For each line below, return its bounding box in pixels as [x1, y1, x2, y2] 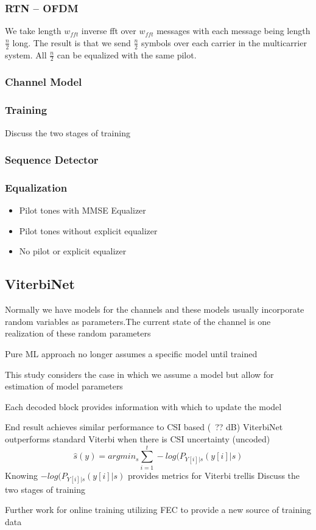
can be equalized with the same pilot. [57, 48, 197, 61]
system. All [5, 48, 47, 61]
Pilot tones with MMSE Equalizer [19, 204, 146, 217]
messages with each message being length [156, 24, 311, 37]
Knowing [5, 469, 38, 481]
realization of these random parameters [5, 327, 151, 340]
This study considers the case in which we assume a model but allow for [5, 368, 274, 380]
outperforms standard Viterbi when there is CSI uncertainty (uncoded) [5, 432, 270, 445]
